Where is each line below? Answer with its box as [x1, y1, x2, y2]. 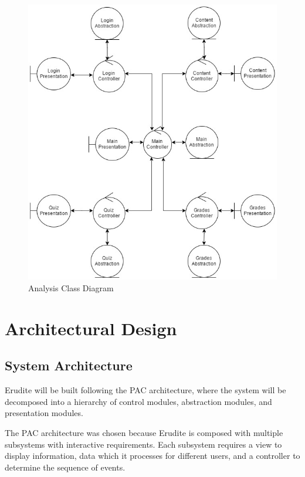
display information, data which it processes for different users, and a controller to [5, 449, 300, 462]
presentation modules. [5, 407, 83, 419]
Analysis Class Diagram [28, 282, 114, 294]
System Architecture [5, 356, 133, 374]
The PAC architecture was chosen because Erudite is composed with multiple [5, 426, 283, 438]
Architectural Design [5, 316, 177, 340]
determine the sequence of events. [5, 461, 126, 473]
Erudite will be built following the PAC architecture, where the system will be [5, 384, 286, 396]
